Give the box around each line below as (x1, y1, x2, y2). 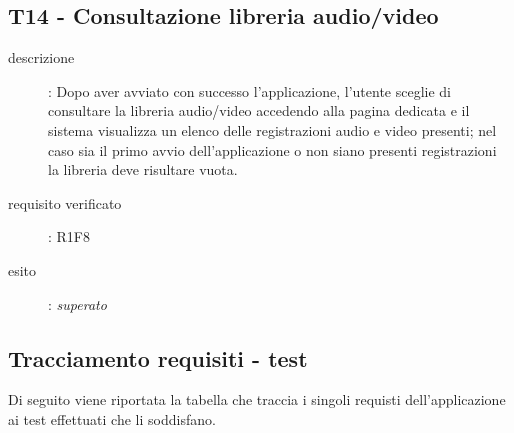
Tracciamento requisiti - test (8, 342, 308, 373)
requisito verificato (8, 192, 122, 213)
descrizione (8, 47, 75, 68)
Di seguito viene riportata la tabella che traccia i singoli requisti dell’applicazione (8, 389, 506, 410)
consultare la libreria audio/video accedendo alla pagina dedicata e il (48, 100, 470, 121)
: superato (48, 293, 107, 314)
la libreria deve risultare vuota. (48, 159, 238, 180)
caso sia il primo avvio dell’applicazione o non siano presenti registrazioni (48, 139, 497, 160)
